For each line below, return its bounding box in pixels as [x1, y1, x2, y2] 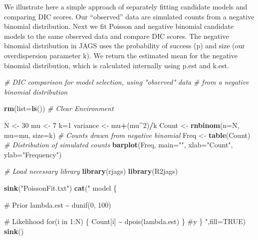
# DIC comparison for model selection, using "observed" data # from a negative [4, 77, 249, 87]
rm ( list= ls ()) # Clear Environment [4, 103, 114, 114]
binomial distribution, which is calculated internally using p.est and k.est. [4, 60, 229, 70]
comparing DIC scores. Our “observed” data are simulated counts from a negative [4, 11, 255, 21]
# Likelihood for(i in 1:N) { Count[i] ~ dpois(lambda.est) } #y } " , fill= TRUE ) [4, 216, 246, 227]
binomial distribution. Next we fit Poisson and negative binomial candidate [4, 21, 234, 31]
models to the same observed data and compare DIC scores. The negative [4, 30, 229, 41]
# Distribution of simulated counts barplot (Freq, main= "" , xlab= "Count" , [4, 139, 233, 150]
